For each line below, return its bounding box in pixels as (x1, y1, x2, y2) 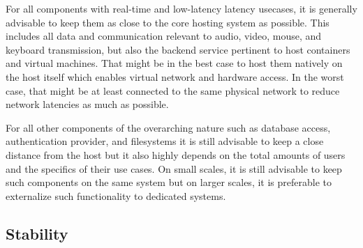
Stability (6, 222, 68, 244)
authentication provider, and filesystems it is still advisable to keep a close (6, 134, 324, 148)
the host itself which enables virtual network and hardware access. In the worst (6, 69, 344, 84)
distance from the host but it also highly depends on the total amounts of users (6, 147, 346, 162)
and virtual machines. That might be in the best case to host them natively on (6, 56, 343, 70)
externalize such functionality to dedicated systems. (6, 188, 226, 203)
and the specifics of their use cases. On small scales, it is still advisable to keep (6, 161, 342, 176)
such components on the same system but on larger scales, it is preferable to (6, 175, 332, 189)
